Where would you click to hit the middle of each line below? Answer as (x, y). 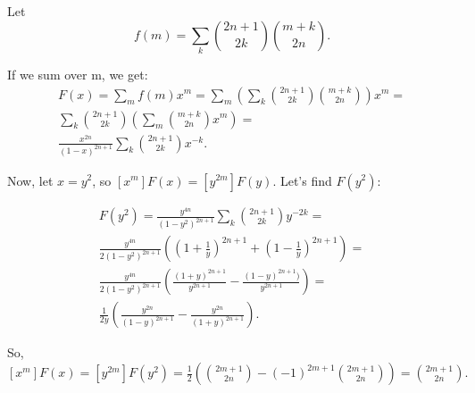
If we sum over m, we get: (78, 74)
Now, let (30, 180)
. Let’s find (302, 180)
